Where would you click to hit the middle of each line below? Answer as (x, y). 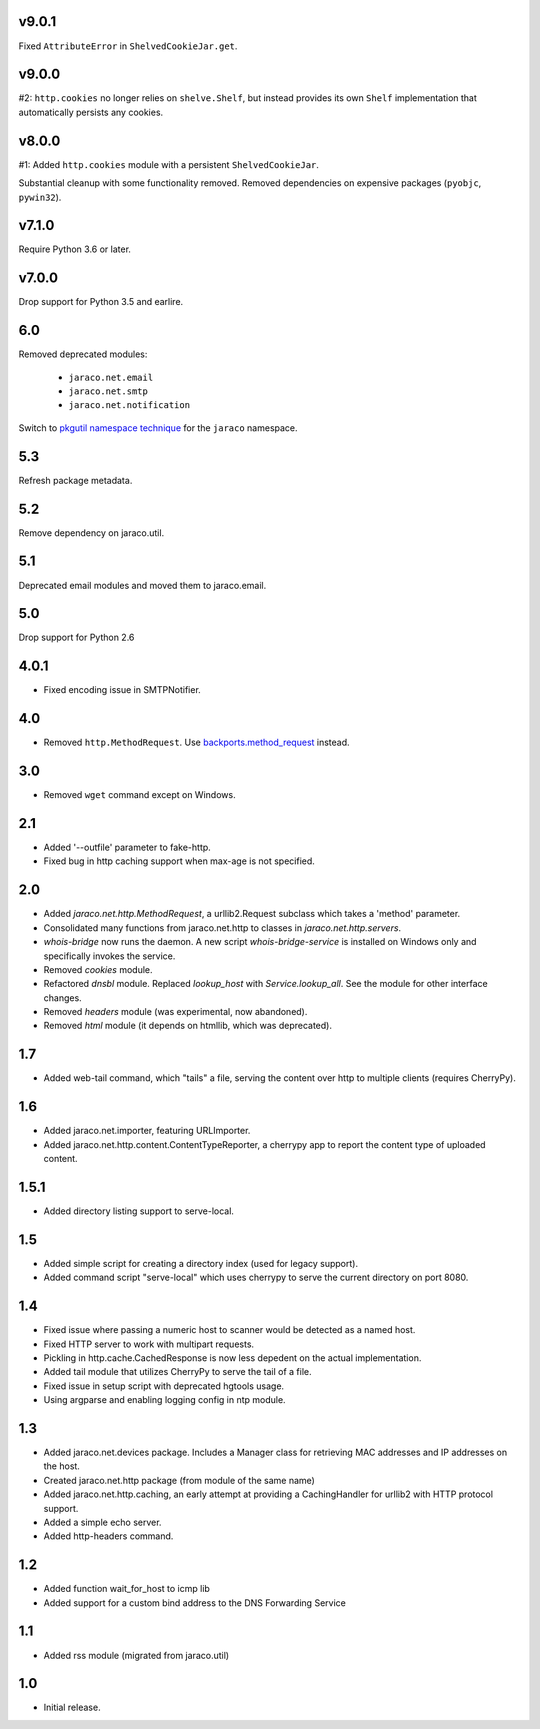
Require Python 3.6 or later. (75, 249)
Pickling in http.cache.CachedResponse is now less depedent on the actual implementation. (232, 1357)
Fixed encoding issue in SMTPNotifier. (122, 690)
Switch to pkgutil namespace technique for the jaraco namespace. (158, 427)
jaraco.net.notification (129, 405)
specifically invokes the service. (109, 956)
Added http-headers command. (108, 1536)
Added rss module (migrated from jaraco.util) (136, 1655)
